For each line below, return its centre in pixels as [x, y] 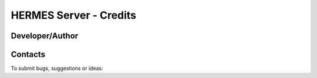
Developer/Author [45, 36]
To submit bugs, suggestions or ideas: [57, 68]
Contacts [28, 54]
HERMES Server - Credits [74, 15]
